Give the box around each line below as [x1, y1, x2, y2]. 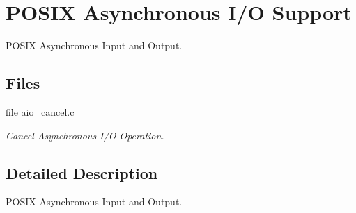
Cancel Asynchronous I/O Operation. [6, 128, 164, 142]
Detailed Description [6, 162, 158, 183]
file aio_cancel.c [6, 104, 75, 119]
